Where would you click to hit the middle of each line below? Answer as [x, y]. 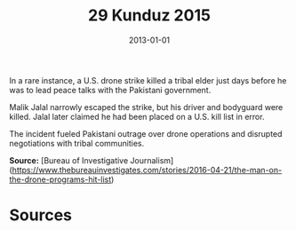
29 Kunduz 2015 [149, 16]
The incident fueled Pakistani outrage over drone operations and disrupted [146, 133]
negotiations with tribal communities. [77, 143]
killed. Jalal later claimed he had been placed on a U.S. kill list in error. [137, 116]
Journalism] [152, 160]
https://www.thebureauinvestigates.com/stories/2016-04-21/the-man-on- [147, 170]
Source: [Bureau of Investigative [69, 160]
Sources [41, 215]
